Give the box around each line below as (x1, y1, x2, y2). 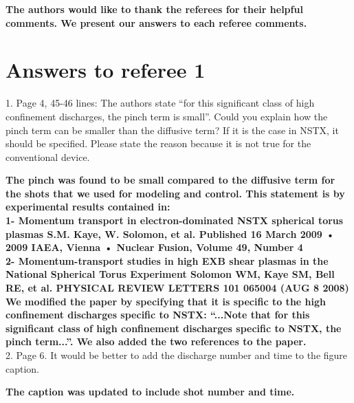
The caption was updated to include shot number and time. (5, 384, 295, 399)
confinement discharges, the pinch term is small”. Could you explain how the (5, 109, 328, 123)
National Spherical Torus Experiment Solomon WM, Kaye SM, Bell (5, 267, 335, 281)
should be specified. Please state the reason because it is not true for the (5, 136, 311, 151)
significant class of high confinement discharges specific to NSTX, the (5, 320, 342, 335)
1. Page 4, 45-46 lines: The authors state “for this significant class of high (5, 96, 315, 110)
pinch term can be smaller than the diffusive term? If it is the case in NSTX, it (5, 122, 339, 137)
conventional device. (5, 149, 90, 164)
